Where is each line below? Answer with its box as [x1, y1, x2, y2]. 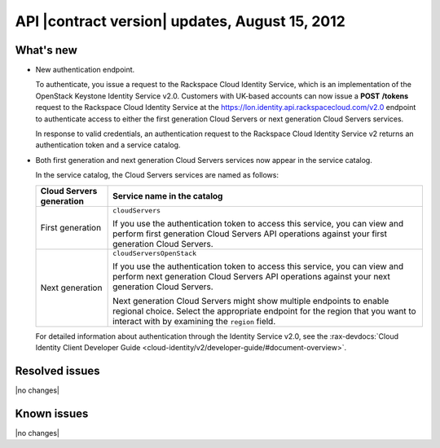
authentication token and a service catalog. [35, 140, 181, 150]
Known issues [15, 406, 89, 420]
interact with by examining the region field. [112, 315, 276, 327]
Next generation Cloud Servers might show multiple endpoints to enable [112, 295, 389, 306]
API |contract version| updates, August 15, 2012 [15, 12, 345, 30]
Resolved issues [15, 363, 101, 378]
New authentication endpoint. [35, 65, 135, 75]
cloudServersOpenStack [112, 248, 197, 257]
